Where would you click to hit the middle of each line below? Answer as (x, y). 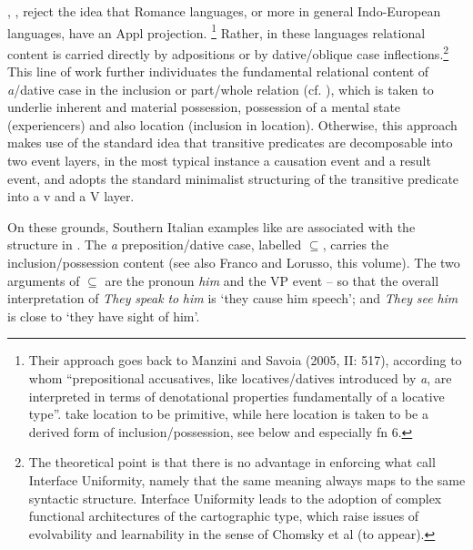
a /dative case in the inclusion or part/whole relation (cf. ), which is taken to (221, 89)
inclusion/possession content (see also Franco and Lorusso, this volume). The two (234, 263)
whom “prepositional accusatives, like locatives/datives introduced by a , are (240, 378)
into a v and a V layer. (71, 196)
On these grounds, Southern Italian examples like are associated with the (211, 226)
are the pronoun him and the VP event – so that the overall (272, 280)
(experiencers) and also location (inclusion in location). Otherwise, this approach (232, 124)
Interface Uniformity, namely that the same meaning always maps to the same (247, 479)
